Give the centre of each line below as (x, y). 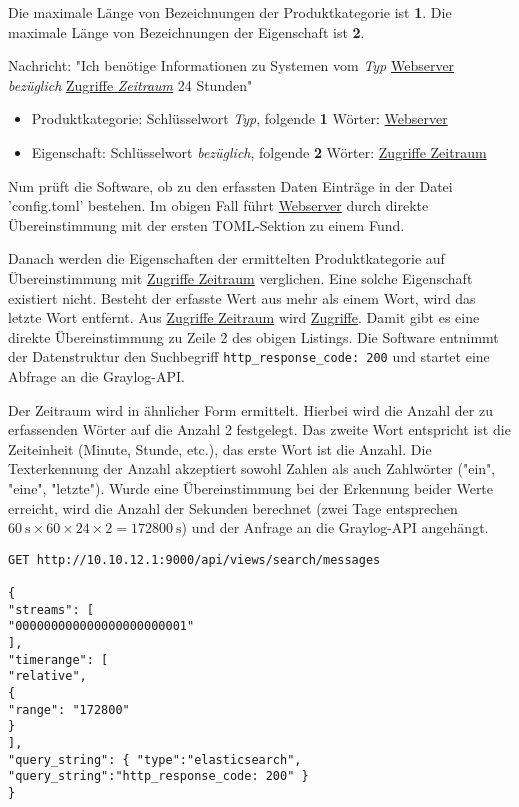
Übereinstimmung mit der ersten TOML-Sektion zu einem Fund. (206, 224)
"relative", (47, 676)
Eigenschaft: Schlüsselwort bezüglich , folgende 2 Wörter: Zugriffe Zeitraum (259, 151)
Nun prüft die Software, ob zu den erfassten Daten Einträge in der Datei (230, 185)
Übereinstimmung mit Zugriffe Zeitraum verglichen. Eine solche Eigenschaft (240, 277)
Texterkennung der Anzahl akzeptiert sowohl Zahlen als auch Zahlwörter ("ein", (252, 468)
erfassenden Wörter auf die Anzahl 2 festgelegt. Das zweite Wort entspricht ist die (259, 429)
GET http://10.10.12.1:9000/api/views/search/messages (194, 559)
